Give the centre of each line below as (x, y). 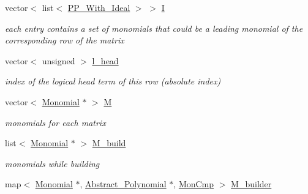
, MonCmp (194, 184)
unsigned (58, 60)
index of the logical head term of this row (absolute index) (113, 81)
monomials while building (52, 163)
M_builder (251, 184)
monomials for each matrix (55, 122)
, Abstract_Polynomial (123, 184)
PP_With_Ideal (99, 7)
